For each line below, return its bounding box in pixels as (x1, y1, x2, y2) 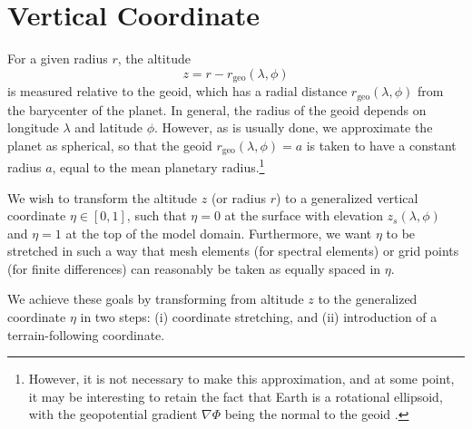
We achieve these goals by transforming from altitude (7, 289, 304, 308)
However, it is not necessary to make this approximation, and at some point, (28, 369, 455, 388)
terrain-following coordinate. (7, 325, 165, 344)
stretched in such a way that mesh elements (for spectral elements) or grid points (7, 241, 459, 260)
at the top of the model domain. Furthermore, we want (65, 223, 372, 242)
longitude (7, 118, 59, 137)
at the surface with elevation (224, 206, 383, 225)
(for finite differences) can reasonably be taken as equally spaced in (7, 258, 381, 278)
